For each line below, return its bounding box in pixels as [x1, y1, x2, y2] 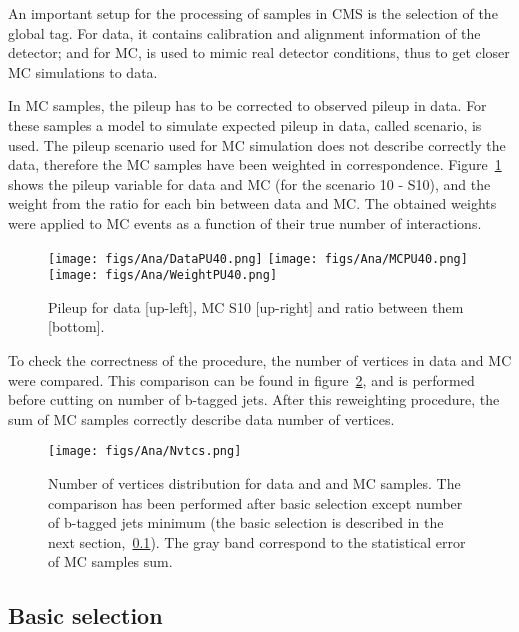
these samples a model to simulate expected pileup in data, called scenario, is [8, 114, 482, 135]
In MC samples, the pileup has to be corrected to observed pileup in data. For [8, 95, 487, 116]
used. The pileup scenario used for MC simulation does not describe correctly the [8, 134, 506, 155]
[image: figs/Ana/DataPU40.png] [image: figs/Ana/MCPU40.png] [48, 251, 468, 266]
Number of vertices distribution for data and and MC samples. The [48, 473, 461, 494]
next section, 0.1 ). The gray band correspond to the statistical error [48, 531, 466, 552]
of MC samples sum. [48, 551, 173, 572]
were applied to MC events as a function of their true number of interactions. [8, 212, 482, 233]
